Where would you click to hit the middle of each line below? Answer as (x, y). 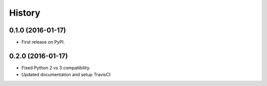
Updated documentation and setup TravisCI (66, 75)
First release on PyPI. (43, 42)
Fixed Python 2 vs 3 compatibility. (56, 68)
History (25, 13)
